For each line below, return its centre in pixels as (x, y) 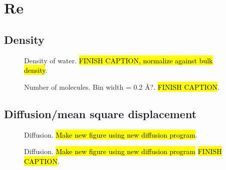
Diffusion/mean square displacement (100, 113)
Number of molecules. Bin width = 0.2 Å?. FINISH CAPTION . (122, 86)
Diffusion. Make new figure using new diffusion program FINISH (123, 151)
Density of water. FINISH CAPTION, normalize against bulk (119, 60)
